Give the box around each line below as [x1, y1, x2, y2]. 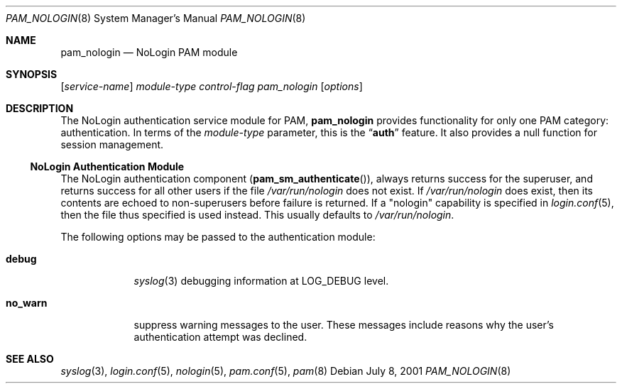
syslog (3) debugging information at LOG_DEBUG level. [133, 275, 389, 287]
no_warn [6, 297, 48, 309]
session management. [60, 138, 164, 150]
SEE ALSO [6, 353, 54, 365]
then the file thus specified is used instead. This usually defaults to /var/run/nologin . [60, 209, 454, 221]
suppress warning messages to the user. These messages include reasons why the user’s [133, 319, 554, 331]
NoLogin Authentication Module [30, 160, 185, 172]
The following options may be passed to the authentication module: [60, 231, 376, 243]
